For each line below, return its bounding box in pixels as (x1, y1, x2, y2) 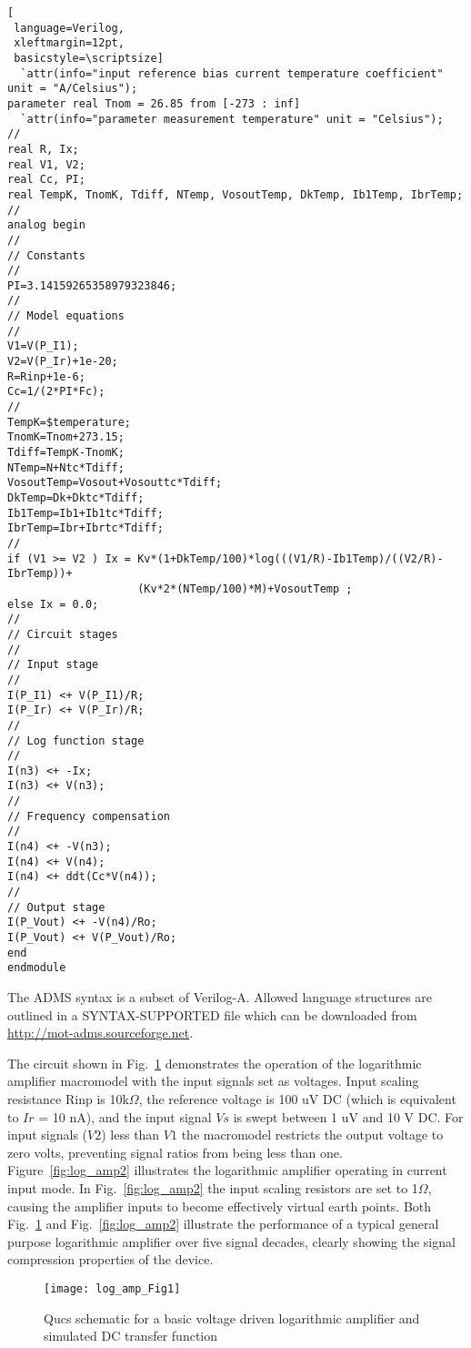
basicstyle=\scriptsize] (14, 51, 164, 65)
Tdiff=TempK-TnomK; (7, 446, 125, 460)
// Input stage (7, 658, 99, 672)
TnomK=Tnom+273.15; (7, 431, 125, 444)
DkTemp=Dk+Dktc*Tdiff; (7, 492, 145, 504)
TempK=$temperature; (7, 415, 132, 429)
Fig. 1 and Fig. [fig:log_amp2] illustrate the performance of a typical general (7, 1214, 439, 1233)
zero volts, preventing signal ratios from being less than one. (7, 1142, 343, 1161)
